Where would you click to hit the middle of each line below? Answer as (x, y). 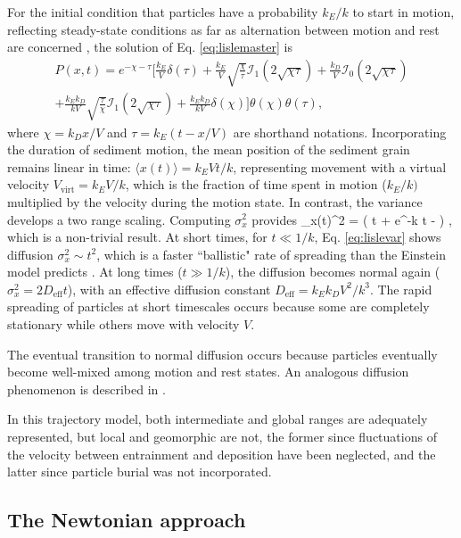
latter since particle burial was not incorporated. (140, 472)
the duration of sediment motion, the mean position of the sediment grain (209, 149)
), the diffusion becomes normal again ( (333, 272)
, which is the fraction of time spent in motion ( (256, 184)
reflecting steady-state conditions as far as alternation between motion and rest (223, 29)
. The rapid (401, 289)
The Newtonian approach (127, 520)
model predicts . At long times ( (95, 272)
